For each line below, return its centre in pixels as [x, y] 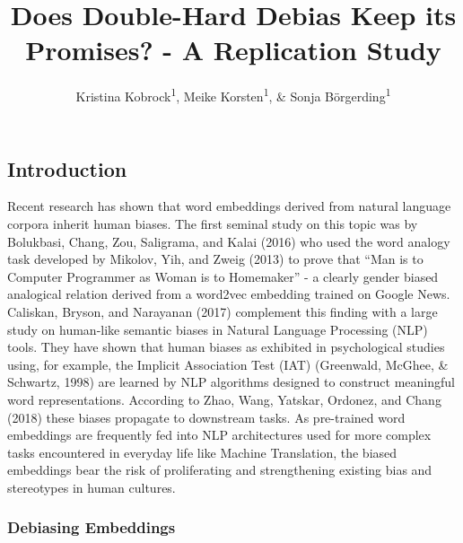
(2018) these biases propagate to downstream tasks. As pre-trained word [206, 417]
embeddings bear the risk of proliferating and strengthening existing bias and [220, 470]
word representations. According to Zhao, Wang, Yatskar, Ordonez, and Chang [224, 399]
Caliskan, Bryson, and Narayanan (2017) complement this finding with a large [223, 311]
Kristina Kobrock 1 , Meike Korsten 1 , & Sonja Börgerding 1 [233, 95]
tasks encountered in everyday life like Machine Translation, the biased [202, 452]
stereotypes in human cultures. [92, 487]
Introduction [67, 168]
